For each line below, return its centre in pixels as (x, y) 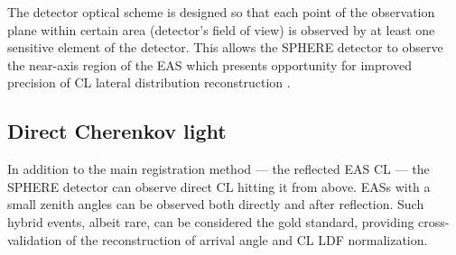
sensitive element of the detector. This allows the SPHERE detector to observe (225, 47)
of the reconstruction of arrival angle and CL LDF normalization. (247, 239)
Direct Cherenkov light (117, 131)
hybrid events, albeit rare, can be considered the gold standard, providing (211, 221)
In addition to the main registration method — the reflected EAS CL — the (219, 169)
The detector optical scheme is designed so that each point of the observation (221, 12)
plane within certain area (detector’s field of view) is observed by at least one (221, 29)
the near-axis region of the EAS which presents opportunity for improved (209, 64)
